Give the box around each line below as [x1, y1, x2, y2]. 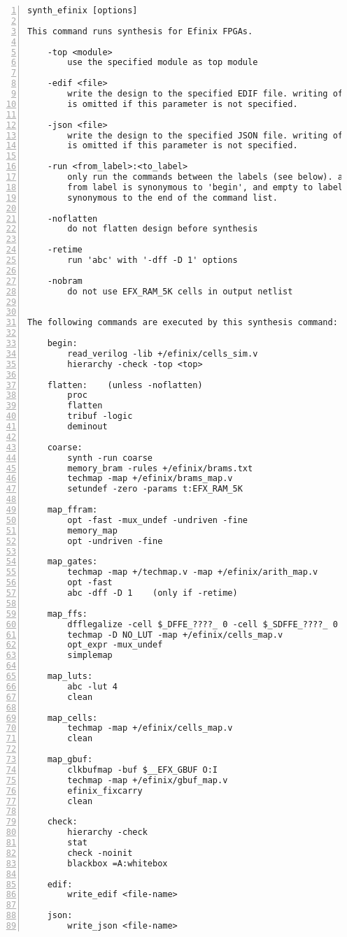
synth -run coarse [67, 452, 153, 463]
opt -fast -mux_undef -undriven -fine [67, 515, 248, 525]
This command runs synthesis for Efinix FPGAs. [27, 26, 253, 36]
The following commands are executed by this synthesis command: [27, 317, 338, 328]
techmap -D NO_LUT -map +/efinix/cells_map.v [67, 629, 283, 640]
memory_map [67, 525, 118, 536]
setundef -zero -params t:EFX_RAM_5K [67, 484, 243, 494]
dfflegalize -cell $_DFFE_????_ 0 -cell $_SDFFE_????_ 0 [67, 619, 338, 629]
